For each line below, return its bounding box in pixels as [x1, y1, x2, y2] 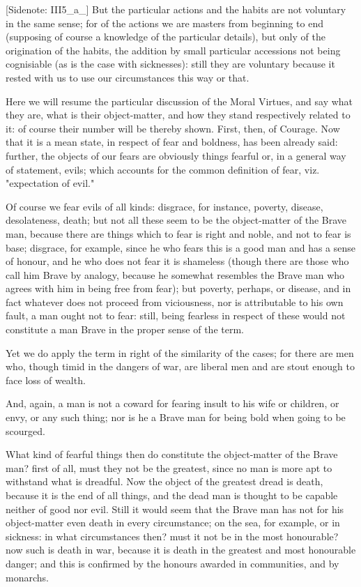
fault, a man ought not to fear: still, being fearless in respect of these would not [6, 308, 346, 323]
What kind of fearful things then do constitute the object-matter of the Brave [6, 447, 338, 462]
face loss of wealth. [6, 372, 86, 387]
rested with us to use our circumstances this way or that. [6, 70, 249, 84]
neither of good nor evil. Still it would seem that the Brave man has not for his [6, 501, 344, 516]
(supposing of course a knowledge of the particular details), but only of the [6, 29, 325, 44]
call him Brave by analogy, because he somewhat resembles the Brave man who [6, 267, 345, 282]
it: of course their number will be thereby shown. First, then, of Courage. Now [6, 121, 340, 135]
